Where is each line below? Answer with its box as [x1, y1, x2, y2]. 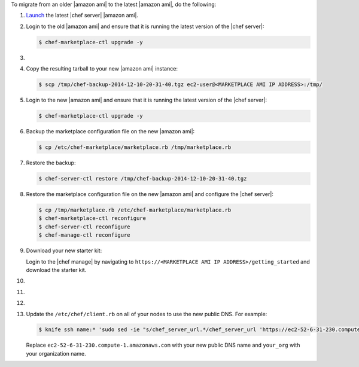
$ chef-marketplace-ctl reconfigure [38, 215, 147, 222]
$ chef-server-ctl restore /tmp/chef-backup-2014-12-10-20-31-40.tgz [38, 175, 247, 182]
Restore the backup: [26, 159, 76, 167]
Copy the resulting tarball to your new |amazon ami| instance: [26, 65, 178, 72]
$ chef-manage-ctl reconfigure [38, 232, 131, 238]
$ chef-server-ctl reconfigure [38, 223, 131, 230]
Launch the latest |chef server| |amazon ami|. [26, 12, 139, 19]
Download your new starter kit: [26, 247, 102, 254]
